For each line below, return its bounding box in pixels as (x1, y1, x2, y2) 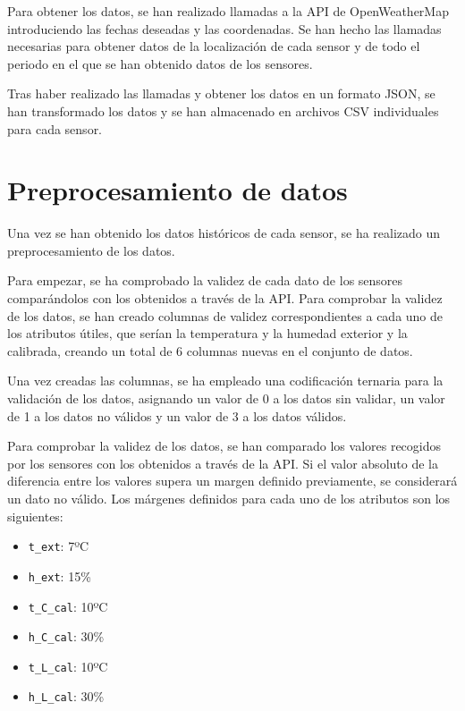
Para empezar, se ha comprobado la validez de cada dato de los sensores (7, 271, 403, 290)
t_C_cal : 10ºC (28, 597, 108, 615)
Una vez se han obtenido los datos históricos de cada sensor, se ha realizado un (7, 224, 441, 242)
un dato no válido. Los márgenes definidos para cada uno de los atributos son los (7, 489, 451, 507)
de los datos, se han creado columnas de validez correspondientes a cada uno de (7, 306, 444, 325)
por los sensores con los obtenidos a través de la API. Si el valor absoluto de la (7, 453, 438, 472)
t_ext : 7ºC (28, 537, 89, 555)
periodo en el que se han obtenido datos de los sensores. (7, 54, 313, 72)
